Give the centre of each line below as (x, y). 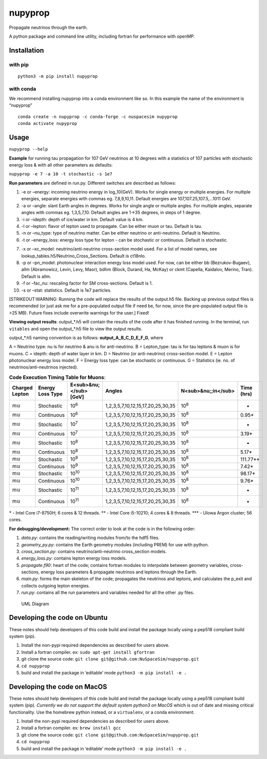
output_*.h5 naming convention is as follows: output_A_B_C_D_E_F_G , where (86, 338)
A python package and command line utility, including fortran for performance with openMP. (102, 36)
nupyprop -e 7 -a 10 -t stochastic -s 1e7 (61, 174)
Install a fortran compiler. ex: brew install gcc (71, 728)
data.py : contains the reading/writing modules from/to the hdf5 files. (90, 538)
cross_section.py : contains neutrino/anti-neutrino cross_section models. (94, 551)
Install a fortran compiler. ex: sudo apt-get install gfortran (88, 652)
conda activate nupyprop (47, 123)
